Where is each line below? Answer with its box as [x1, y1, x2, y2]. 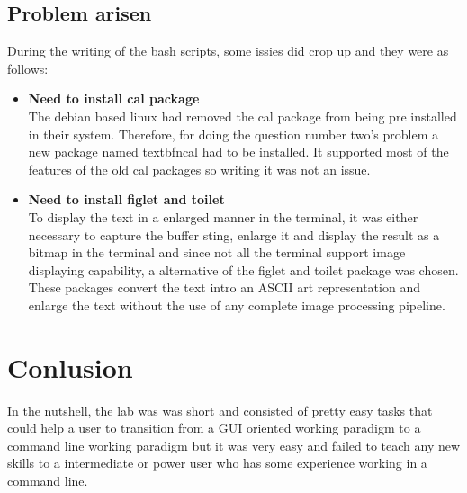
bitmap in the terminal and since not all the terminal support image [28, 243, 406, 262]
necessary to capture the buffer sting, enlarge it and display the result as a [28, 225, 440, 244]
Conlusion [7, 348, 133, 385]
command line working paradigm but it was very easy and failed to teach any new [7, 435, 461, 454]
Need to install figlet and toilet [28, 190, 225, 209]
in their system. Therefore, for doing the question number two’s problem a [28, 124, 438, 143]
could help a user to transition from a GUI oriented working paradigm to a [7, 418, 421, 437]
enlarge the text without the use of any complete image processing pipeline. [28, 295, 445, 314]
